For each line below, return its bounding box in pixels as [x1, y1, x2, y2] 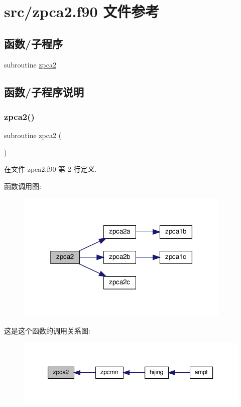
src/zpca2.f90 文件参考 [4, 1, 160, 22]
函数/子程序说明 [4, 84, 84, 99]
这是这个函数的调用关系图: [4, 325, 90, 335]
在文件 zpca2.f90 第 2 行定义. [4, 164, 97, 174]
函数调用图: [4, 180, 41, 191]
